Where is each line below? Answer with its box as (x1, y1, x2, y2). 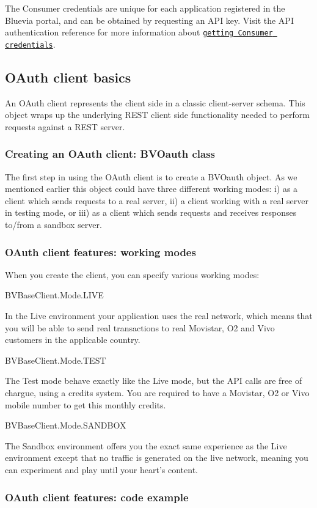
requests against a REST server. (5, 120, 125, 133)
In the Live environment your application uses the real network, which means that (5, 309, 313, 322)
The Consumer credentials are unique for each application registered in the (5, 2, 285, 14)
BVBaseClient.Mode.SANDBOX (5, 419, 126, 432)
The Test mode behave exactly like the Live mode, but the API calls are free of (5, 374, 302, 387)
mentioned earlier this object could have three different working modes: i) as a (5, 182, 298, 195)
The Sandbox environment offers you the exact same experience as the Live (5, 439, 287, 452)
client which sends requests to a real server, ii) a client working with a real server (5, 194, 308, 207)
